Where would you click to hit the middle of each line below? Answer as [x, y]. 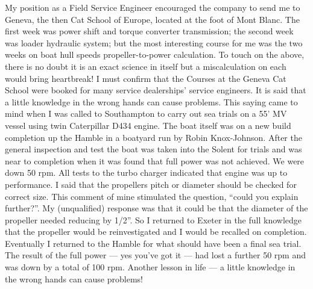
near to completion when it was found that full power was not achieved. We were [155, 160]
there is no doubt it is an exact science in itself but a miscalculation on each [146, 66]
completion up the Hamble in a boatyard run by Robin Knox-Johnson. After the [153, 137]
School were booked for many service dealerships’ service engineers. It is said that [156, 90]
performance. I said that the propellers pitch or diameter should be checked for [151, 184]
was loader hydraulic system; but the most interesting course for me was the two [154, 42]
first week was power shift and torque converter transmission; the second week [149, 31]
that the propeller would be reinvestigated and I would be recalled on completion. [156, 232]
